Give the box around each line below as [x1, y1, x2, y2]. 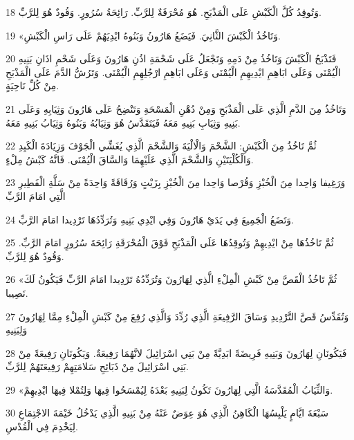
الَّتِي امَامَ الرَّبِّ [6, 188, 66, 203]
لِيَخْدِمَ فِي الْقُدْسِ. [6, 419, 78, 434]
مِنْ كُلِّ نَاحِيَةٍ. [6, 78, 59, 93]
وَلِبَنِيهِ [6, 322, 28, 337]
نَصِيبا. [6, 285, 28, 300]
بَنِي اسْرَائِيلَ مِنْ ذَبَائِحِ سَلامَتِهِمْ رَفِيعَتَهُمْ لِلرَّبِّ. [6, 359, 189, 374]
